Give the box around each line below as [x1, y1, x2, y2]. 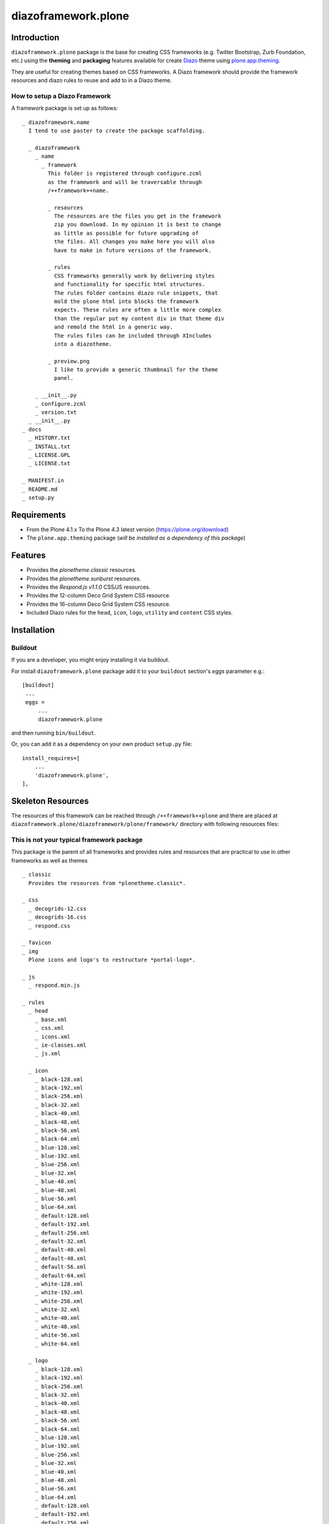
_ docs [22, 426, 42, 433]
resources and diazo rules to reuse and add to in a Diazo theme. [11, 77, 172, 84]
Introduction [11, 32, 60, 43]
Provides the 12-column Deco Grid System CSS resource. [26, 592, 171, 599]
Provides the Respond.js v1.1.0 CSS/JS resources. [26, 583, 150, 591]
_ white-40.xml [34, 1314, 80, 1322]
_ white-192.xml [34, 1289, 83, 1296]
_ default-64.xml [34, 1272, 87, 1279]
